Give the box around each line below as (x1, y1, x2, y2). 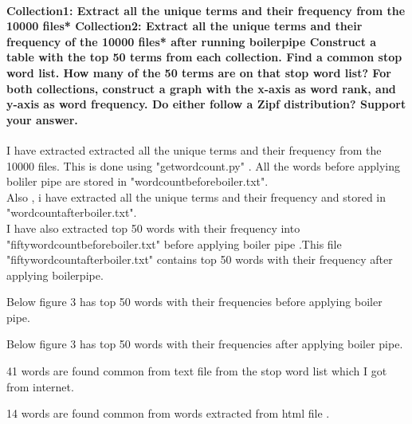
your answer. (6, 111, 78, 128)
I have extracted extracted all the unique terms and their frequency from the (6, 141, 382, 158)
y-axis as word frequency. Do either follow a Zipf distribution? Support (6, 96, 406, 112)
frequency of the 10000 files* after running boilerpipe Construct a (6, 33, 377, 49)
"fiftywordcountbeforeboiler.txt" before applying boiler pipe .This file (6, 235, 342, 252)
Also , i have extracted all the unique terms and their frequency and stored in (6, 188, 386, 205)
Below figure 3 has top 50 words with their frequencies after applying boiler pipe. (6, 336, 403, 352)
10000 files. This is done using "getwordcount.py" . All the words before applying (6, 157, 400, 174)
